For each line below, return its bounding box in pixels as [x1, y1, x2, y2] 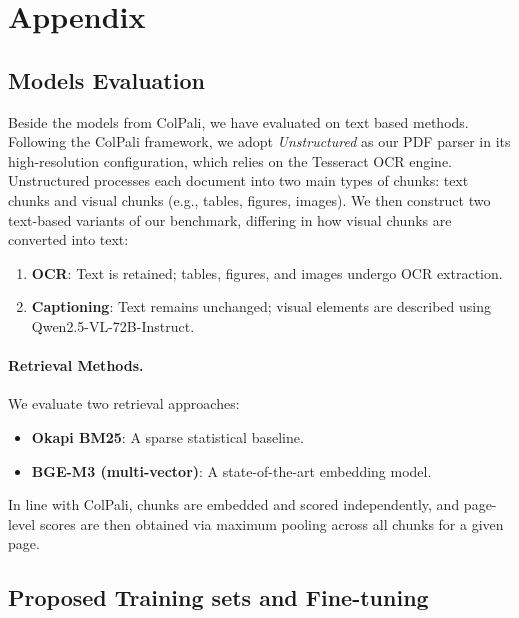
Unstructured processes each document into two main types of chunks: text [8, 170, 469, 191]
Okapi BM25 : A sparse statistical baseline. [31, 426, 304, 447]
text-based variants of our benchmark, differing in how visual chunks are [8, 209, 452, 230]
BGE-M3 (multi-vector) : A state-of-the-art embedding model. [31, 460, 432, 481]
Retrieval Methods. [8, 355, 144, 376]
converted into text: [8, 229, 129, 250]
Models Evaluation [8, 64, 205, 95]
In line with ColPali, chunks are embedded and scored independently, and [8, 494, 460, 515]
